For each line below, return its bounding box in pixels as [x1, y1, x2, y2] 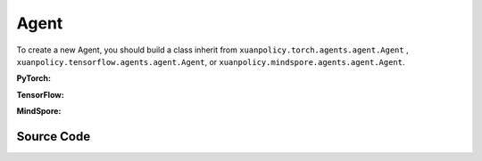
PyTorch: [16, 73, 51, 84]
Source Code [16, 129, 91, 144]
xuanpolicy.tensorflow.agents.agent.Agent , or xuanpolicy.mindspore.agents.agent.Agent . [16, 56, 405, 67]
